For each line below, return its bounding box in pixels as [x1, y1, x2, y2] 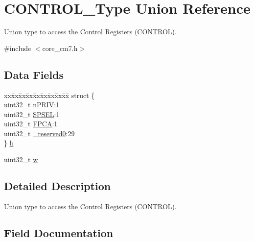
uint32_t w [4, 154, 38, 165]
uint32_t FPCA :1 [4, 119, 58, 129]
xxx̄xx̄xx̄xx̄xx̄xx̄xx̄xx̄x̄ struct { [4, 90, 95, 100]
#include [4, 43, 31, 53]
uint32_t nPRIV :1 [4, 99, 60, 110]
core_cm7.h [42, 43, 78, 53]
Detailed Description [4, 178, 111, 193]
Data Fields [4, 67, 64, 82]
